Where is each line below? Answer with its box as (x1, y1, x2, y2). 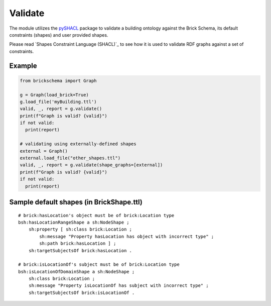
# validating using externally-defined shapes (20, 141, 137, 147)
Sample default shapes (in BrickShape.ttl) (9, 197, 143, 206)
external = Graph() (20, 148, 68, 154)
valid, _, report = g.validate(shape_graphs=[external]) (20, 162, 163, 168)
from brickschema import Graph (20, 78, 97, 83)
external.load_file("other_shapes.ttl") (20, 155, 120, 161)
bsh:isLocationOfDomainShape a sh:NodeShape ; (18, 269, 135, 274)
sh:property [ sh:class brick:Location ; (28, 227, 132, 232)
